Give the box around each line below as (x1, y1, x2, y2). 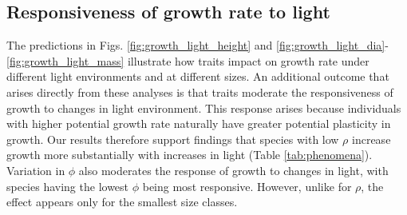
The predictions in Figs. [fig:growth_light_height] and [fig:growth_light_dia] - (6, 37, 389, 54)
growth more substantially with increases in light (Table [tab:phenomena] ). (6, 146, 373, 163)
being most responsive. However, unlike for (142, 177, 352, 194)
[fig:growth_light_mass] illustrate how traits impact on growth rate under (6, 52, 369, 69)
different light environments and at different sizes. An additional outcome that (6, 68, 389, 85)
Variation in (6, 161, 65, 178)
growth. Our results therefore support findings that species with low (6, 130, 339, 147)
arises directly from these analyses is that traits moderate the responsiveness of (6, 83, 393, 100)
